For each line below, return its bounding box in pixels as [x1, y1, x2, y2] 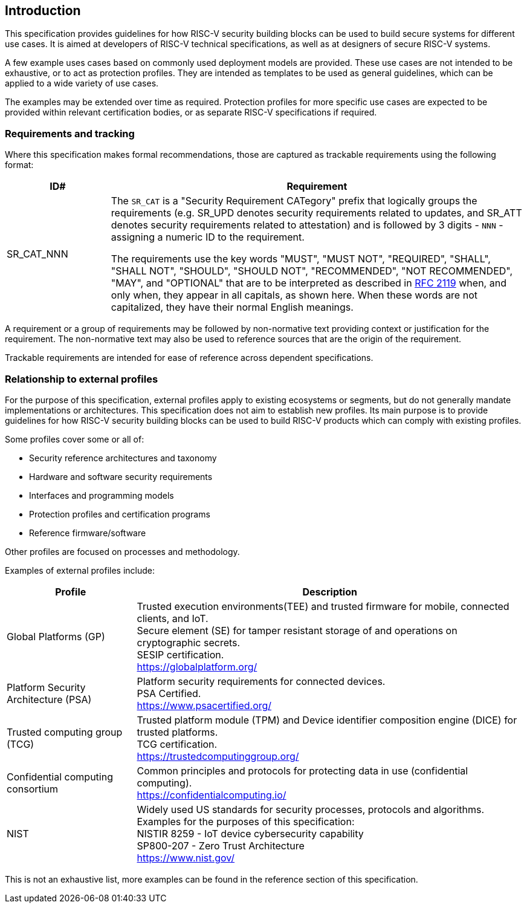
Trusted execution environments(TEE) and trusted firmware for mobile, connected [137, 600, 509, 612]
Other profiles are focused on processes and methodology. [5, 546, 240, 557]
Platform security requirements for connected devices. [137, 675, 386, 687]
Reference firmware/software [29, 527, 146, 538]
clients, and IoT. [137, 612, 209, 624]
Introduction [5, 3, 81, 18]
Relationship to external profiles [5, 372, 158, 385]
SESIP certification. [137, 648, 224, 661]
